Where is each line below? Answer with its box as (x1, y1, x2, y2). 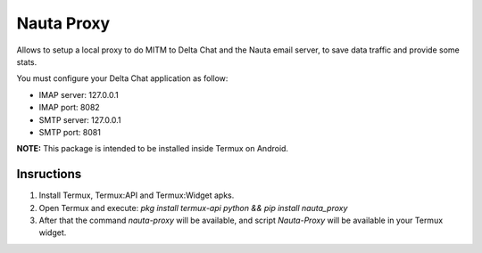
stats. (16, 56, 37, 67)
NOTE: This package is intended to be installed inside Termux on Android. (16, 143, 289, 154)
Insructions (16, 167, 82, 182)
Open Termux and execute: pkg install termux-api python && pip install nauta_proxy (38, 202, 348, 213)
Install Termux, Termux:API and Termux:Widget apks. (38, 190, 235, 200)
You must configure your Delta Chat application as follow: (16, 73, 229, 84)
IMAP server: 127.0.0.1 (38, 89, 120, 100)
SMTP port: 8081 (38, 126, 102, 137)
